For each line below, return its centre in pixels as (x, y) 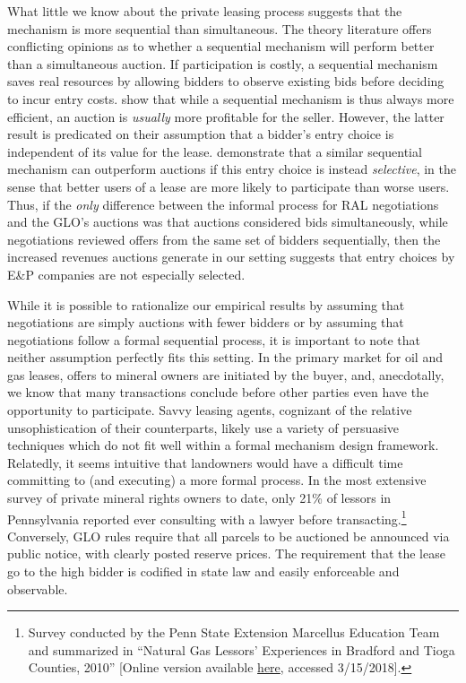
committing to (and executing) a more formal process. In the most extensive (217, 480)
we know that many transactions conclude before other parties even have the (218, 392)
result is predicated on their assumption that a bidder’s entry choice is (201, 134)
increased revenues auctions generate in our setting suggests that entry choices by (231, 257)
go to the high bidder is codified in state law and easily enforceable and (203, 571)
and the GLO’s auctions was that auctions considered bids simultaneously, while (228, 222)
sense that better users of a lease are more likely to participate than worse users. (229, 186)
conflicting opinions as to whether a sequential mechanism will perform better (221, 46)
